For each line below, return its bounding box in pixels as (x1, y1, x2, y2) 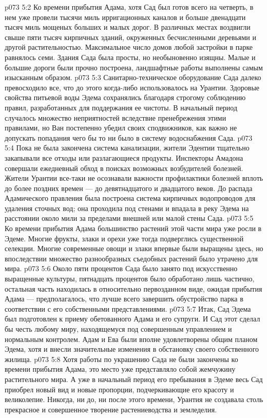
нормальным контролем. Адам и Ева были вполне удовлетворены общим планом (5, 333, 258, 344)
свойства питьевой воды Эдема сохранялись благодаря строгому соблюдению (5, 92, 246, 103)
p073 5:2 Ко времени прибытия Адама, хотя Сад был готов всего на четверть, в (5, 2, 254, 12)
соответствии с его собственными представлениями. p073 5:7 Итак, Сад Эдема (5, 303, 251, 314)
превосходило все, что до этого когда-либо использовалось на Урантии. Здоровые (5, 82, 260, 92)
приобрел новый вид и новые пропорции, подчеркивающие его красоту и (5, 384, 234, 394)
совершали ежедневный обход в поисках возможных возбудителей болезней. (5, 162, 243, 173)
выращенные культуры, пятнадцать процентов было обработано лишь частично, (5, 273, 255, 284)
